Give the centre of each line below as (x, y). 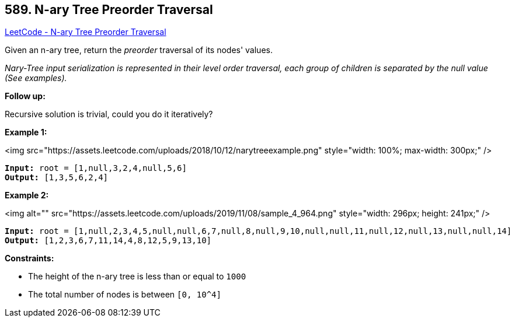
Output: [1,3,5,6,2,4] (57, 178)
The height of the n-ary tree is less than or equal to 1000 (137, 276)
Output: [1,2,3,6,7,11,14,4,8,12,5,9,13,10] (108, 241)
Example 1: (26, 132)
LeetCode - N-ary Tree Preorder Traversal (86, 32)
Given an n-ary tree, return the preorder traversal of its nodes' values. (139, 50)
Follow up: (25, 96)
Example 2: (27, 195)
